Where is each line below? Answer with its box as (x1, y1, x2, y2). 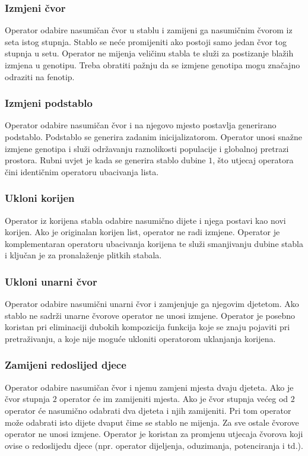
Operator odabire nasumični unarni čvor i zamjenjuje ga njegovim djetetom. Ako (5, 297, 299, 310)
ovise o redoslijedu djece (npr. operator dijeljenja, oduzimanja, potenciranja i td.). (5, 439, 303, 451)
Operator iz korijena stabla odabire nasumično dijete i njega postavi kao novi (5, 214, 286, 226)
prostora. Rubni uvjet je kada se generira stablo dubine (5, 154, 206, 166)
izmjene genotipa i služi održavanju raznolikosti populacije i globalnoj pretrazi (5, 142, 289, 154)
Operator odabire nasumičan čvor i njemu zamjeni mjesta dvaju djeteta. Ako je (5, 381, 294, 393)
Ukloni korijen (5, 191, 75, 205)
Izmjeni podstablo (5, 96, 93, 110)
